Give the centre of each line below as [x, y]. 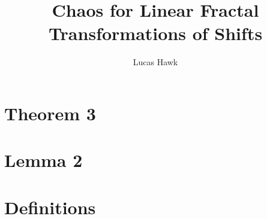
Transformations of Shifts [155, 33]
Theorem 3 [50, 113]
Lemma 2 [43, 160]
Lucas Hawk [155, 62]
